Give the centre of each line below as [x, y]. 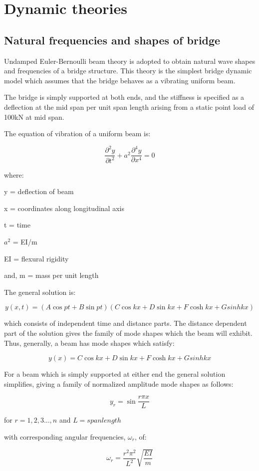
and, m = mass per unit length [51, 275]
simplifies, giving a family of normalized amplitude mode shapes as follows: [119, 383]
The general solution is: [40, 292]
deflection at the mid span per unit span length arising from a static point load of [129, 107]
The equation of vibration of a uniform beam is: [77, 133]
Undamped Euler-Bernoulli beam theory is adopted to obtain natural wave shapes [130, 61]
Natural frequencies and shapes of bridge [112, 40]
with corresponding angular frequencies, [65, 437]
